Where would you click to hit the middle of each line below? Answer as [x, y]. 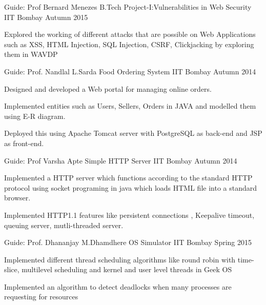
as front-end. [24, 143]
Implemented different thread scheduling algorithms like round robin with [120, 259]
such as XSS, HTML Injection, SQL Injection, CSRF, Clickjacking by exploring [129, 44]
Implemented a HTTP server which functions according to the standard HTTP [128, 178]
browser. [17, 198]
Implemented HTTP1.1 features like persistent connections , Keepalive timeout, [129, 215]
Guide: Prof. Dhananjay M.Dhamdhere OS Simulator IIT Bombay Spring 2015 [128, 242]
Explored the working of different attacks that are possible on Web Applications [130, 34]
